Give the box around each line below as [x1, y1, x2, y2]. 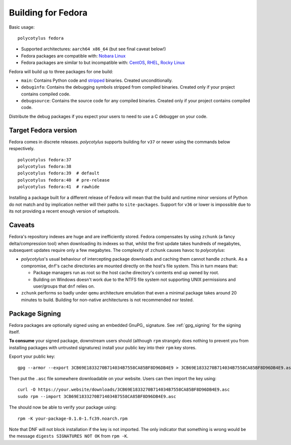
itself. [9, 329, 20, 335]
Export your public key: [9, 353, 55, 359]
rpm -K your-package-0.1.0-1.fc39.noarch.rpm [17, 415, 128, 421]
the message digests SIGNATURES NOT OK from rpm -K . [9, 433, 129, 439]
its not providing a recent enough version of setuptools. [9, 208, 120, 214]
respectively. [9, 146, 35, 152]
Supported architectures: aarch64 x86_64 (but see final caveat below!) [21, 46, 166, 52]
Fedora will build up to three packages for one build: [9, 68, 113, 75]
